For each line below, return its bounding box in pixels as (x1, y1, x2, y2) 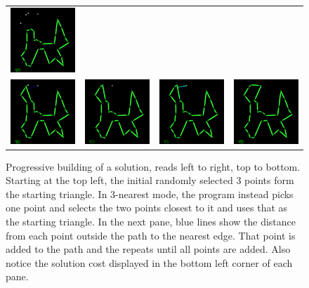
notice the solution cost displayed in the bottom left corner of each (6, 255, 293, 270)
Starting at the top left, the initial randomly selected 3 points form (6, 173, 294, 188)
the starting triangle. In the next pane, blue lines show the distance (6, 214, 296, 229)
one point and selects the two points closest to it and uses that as (6, 200, 288, 215)
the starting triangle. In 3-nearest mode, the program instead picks (6, 186, 294, 201)
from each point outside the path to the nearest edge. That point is (6, 228, 296, 242)
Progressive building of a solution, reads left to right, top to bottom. (6, 159, 301, 174)
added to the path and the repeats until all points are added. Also (6, 242, 291, 256)
